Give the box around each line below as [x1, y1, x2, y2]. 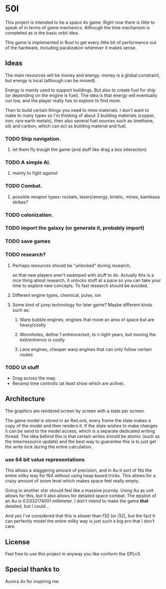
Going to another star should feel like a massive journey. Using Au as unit [5, 488, 154, 493]
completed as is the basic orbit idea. [5, 30, 79, 36]
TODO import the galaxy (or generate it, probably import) [5, 225, 145, 232]
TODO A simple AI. [5, 159, 51, 166]
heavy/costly [19, 322, 46, 328]
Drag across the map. [12, 375, 57, 381]
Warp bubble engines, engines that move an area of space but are [19, 316, 155, 322]
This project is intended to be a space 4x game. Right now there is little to [5, 19, 155, 25]
